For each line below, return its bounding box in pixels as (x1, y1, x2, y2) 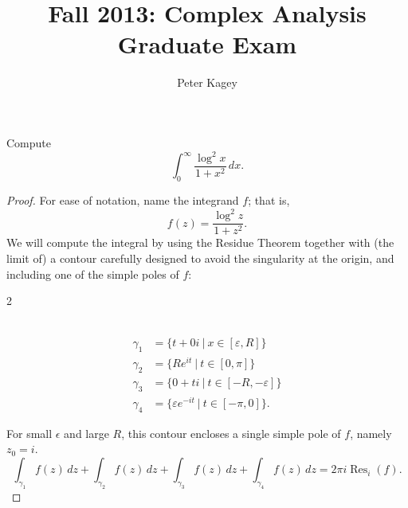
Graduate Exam (117, 28, 297, 61)
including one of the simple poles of (6, 265, 179, 282)
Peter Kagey (177, 74, 237, 91)
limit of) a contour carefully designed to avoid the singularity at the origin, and (6, 250, 394, 267)
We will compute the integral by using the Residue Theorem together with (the (6, 234, 394, 251)
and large (64, 424, 109, 441)
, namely (350, 424, 392, 441)
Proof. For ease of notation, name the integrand (6, 192, 239, 209)
